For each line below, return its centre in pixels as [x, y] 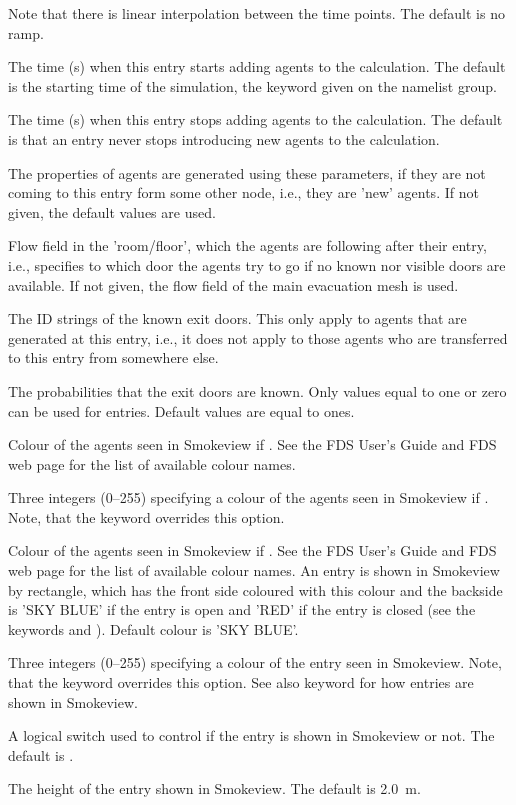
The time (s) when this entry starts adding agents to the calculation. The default [257, 66]
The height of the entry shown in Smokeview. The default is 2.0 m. [214, 788]
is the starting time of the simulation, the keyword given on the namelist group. [252, 85]
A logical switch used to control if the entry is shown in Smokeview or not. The [251, 735]
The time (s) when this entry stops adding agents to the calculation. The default [255, 119]
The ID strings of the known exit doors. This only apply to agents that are [237, 318]
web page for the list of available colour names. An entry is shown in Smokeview [254, 570]
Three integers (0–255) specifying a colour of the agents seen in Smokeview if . [248, 497]
